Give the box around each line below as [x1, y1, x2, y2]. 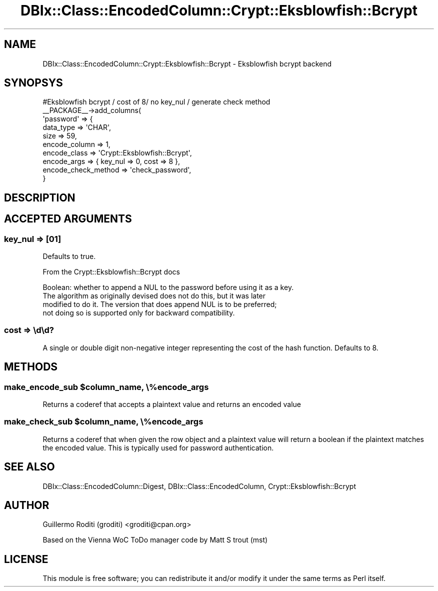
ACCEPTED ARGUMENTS [4, 212, 132, 225]
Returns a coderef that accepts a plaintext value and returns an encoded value [42, 400, 301, 409]
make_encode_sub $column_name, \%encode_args [4, 381, 209, 392]
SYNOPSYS [4, 76, 63, 89]
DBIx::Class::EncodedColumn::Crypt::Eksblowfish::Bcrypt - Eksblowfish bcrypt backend [42, 59, 332, 68]
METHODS [4, 360, 58, 373]
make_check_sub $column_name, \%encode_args [4, 416, 203, 427]
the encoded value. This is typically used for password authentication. [42, 443, 274, 452]
